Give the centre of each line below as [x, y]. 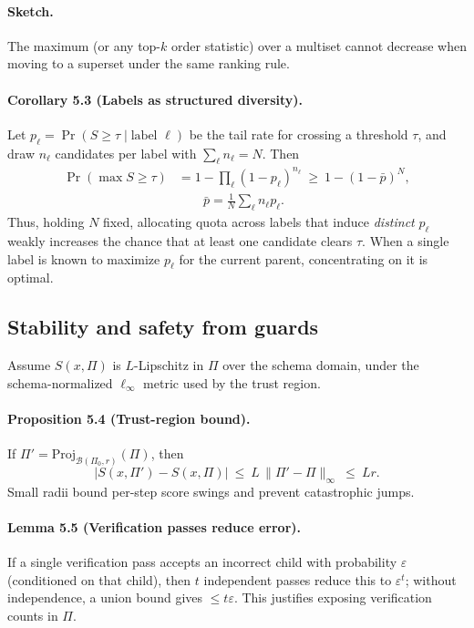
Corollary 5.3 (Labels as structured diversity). [155, 99]
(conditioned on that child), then [99, 579]
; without [431, 579]
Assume [29, 365]
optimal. [31, 278]
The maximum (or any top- [84, 45]
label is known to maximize [84, 258]
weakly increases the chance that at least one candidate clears [180, 241]
